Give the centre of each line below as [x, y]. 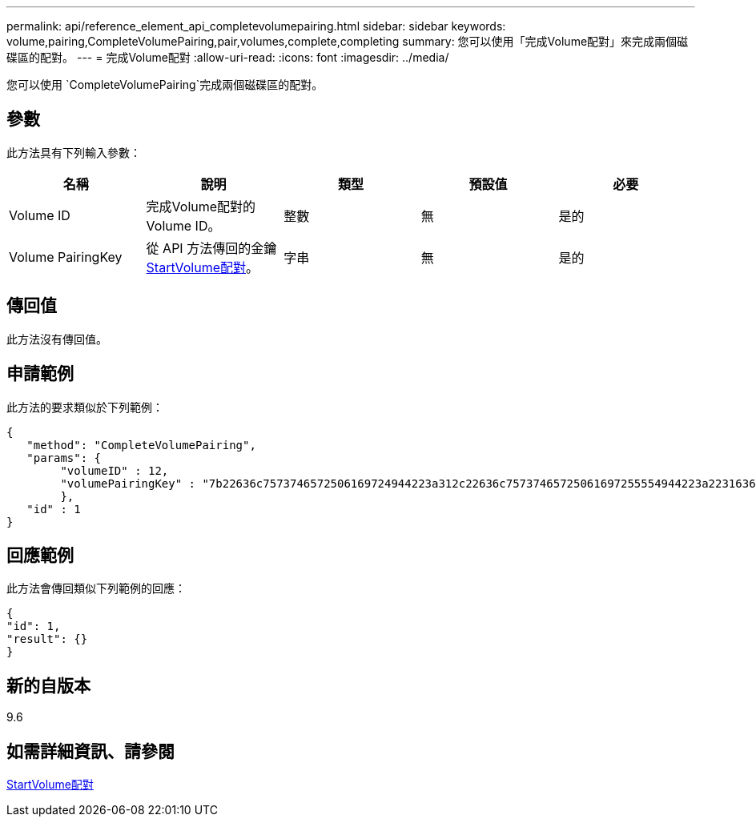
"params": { [64, 458]
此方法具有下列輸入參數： [74, 152]
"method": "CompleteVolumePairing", [141, 445]
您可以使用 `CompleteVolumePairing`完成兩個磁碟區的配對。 [165, 84]
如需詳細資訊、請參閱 [90, 751]
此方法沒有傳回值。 [57, 339]
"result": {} [47, 639]
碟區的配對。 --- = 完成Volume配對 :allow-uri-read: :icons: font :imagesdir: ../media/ [228, 57]
